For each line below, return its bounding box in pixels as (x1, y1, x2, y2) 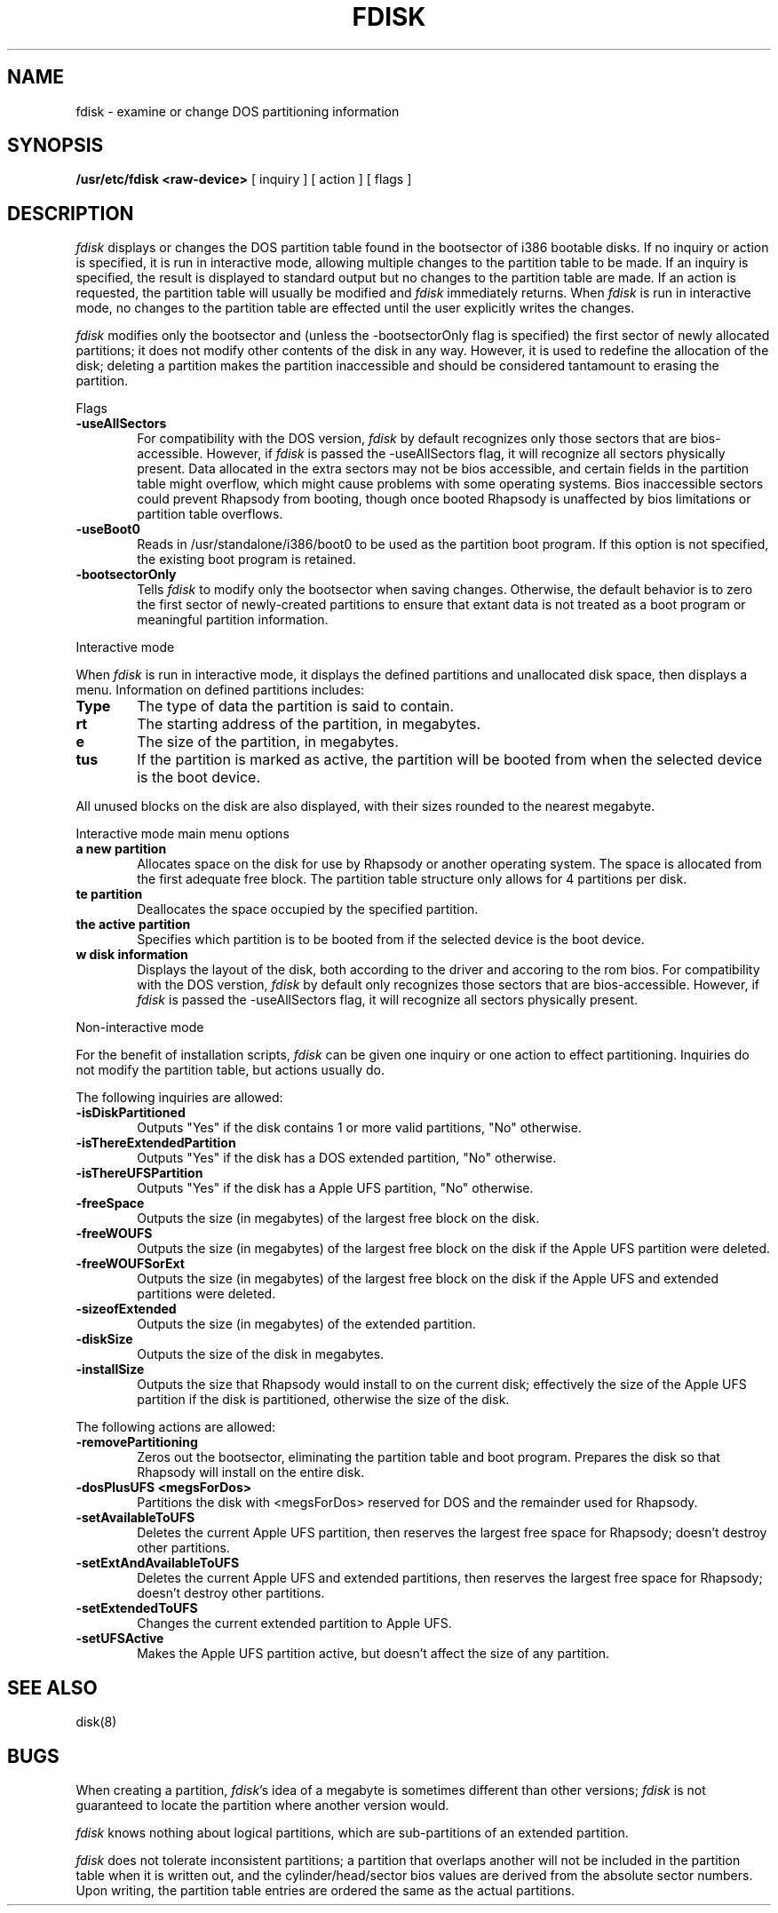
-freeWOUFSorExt (75, 1256, 185, 1272)
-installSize (75, 1361, 145, 1377)
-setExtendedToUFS (75, 1600, 198, 1616)
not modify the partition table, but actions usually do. (75, 1062, 385, 1078)
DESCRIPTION (7, 202, 134, 225)
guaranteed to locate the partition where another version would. (75, 1797, 449, 1813)
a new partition (75, 841, 167, 857)
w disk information (75, 947, 188, 963)
